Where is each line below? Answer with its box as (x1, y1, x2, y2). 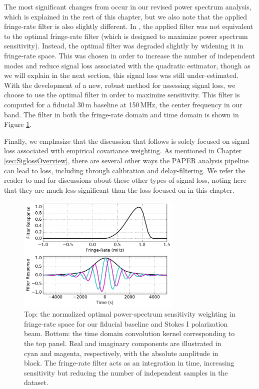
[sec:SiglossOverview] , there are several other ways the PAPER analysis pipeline (4, 155, 249, 165)
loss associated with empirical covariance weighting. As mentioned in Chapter (4, 145, 242, 156)
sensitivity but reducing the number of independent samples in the (24, 367, 228, 378)
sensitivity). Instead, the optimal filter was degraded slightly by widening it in (4, 40, 243, 51)
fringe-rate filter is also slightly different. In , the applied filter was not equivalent (4, 21, 253, 31)
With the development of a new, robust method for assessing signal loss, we (4, 79, 235, 90)
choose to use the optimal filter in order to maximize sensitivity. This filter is (4, 89, 240, 100)
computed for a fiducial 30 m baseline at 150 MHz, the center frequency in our (4, 99, 242, 109)
